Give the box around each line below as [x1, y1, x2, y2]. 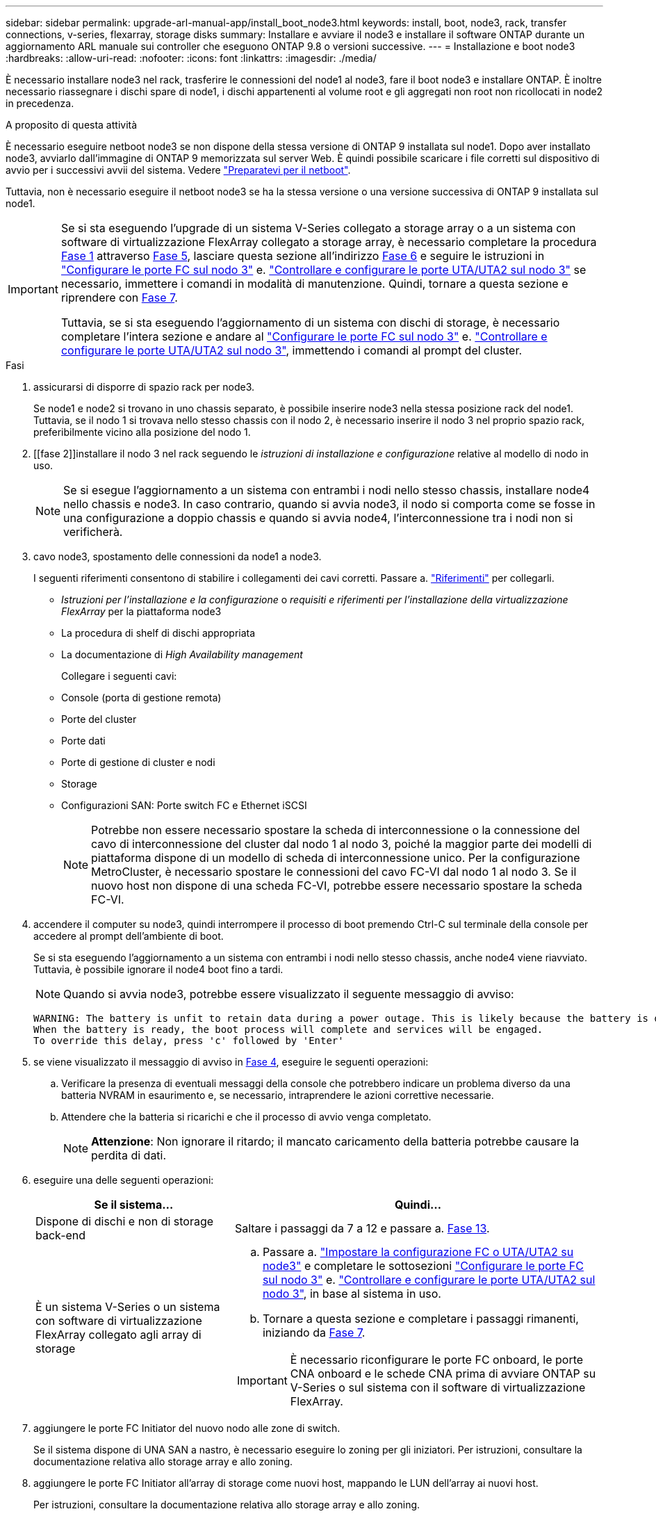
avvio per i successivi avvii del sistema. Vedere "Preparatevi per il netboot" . [6, 164, 351, 176]
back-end [35, 1228, 86, 1242]
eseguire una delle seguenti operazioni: [33, 1174, 214, 1186]
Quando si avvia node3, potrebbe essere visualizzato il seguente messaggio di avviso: [63, 987, 514, 1001]
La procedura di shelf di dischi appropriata [61, 627, 256, 639]
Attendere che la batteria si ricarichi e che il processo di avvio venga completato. [61, 1111, 432, 1123]
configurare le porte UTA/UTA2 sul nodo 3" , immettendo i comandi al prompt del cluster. [60, 343, 523, 357]
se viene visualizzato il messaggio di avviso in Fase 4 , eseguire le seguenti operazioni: [33, 1056, 429, 1068]
